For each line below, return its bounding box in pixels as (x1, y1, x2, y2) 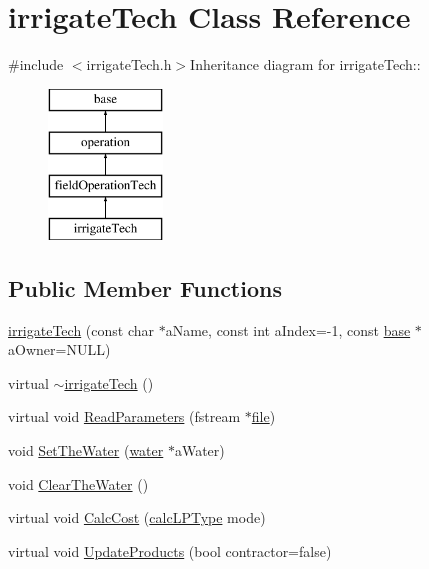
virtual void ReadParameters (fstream (8, 406, 241, 427)
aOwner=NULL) (8, 339, 111, 360)
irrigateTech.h (86, 54, 172, 75)
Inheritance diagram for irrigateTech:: (190, 54, 421, 75)
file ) (251, 406, 276, 427)
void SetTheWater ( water (8, 440, 164, 461)
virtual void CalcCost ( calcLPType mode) (8, 507, 266, 528)
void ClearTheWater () (8, 473, 149, 494)
